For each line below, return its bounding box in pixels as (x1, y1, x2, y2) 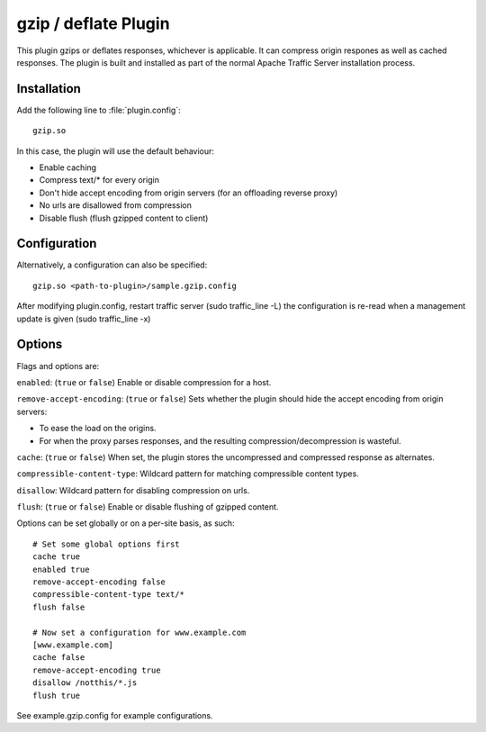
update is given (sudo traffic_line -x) (16, 313, 151, 324)
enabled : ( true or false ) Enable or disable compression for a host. (16, 376, 272, 387)
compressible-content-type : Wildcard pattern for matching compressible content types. (16, 468, 359, 479)
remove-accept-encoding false (32, 577, 166, 587)
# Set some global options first (32, 538, 180, 549)
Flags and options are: (16, 360, 100, 371)
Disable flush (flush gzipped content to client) (39, 212, 209, 223)
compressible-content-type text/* (32, 590, 184, 600)
